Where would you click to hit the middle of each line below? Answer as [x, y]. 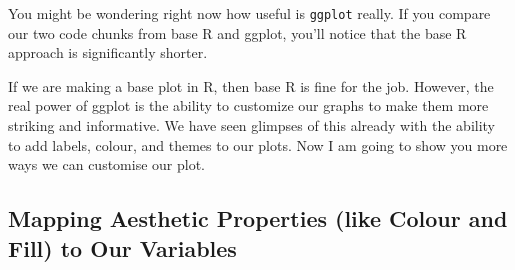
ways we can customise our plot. [107, 164]
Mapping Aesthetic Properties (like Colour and [258, 218]
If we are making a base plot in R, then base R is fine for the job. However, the [251, 85]
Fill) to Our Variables [122, 247]
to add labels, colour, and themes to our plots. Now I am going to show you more [258, 144]
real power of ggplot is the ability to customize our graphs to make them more [248, 105]
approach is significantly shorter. [108, 52]
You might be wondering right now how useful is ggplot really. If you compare [249, 13]
